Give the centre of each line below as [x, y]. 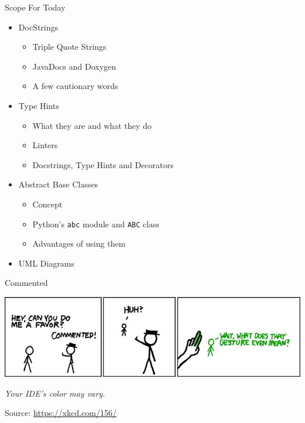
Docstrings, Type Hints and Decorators [103, 164]
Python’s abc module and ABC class [96, 224]
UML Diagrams [46, 263]
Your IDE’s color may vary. [55, 393]
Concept [48, 204]
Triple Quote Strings [70, 47]
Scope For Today [35, 7]
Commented [26, 283]
